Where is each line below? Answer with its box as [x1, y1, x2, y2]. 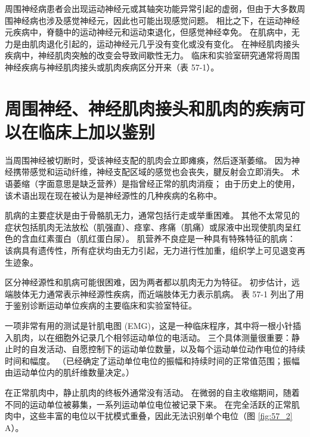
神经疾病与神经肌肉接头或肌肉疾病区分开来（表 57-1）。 [5, 60, 219, 73]
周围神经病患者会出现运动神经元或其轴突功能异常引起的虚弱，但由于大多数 [5, 2, 297, 14]
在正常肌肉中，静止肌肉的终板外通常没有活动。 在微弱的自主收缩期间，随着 [5, 386, 300, 398]
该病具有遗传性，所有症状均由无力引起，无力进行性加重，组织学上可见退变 [5, 244, 297, 257]
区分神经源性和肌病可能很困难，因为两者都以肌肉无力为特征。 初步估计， [5, 276, 292, 288]
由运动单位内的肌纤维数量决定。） [5, 366, 134, 378]
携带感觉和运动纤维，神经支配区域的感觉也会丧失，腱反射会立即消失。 [13, 165, 289, 178]
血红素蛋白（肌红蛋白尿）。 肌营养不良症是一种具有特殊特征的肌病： [29, 232, 296, 245]
